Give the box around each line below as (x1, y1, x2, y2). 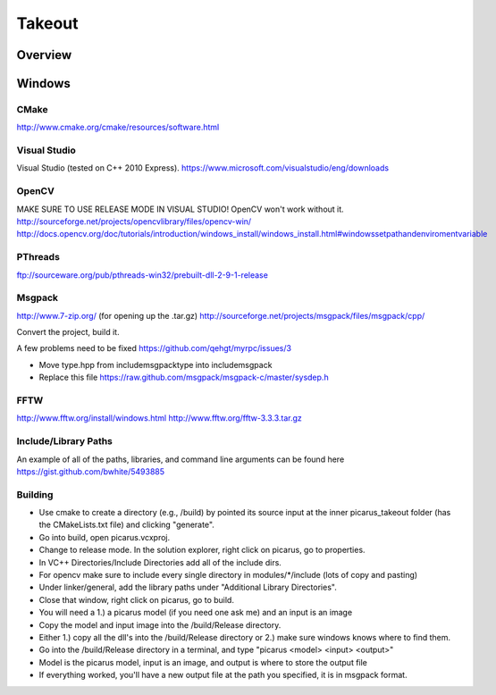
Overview (16, 47, 72, 63)
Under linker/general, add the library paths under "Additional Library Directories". (38, 582, 337, 593)
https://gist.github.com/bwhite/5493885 (16, 465, 165, 477)
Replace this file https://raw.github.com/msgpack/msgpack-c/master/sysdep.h (38, 372, 330, 383)
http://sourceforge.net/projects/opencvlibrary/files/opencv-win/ (16, 216, 252, 227)
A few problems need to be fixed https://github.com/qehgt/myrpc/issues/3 (16, 343, 292, 354)
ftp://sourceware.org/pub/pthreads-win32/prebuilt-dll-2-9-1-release (16, 269, 268, 281)
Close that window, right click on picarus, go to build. (38, 594, 234, 605)
